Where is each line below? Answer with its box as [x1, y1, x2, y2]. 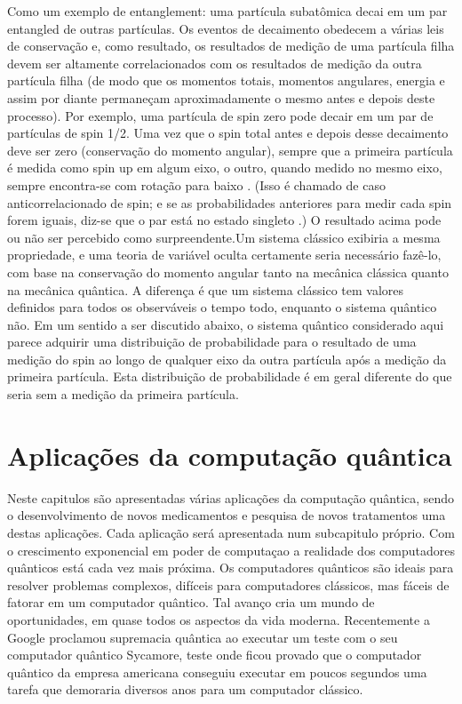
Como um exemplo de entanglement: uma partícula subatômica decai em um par [7, 2, 448, 20]
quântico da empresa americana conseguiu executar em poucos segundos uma [7, 662, 427, 681]
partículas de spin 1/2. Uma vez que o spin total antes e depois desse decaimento [7, 124, 449, 142]
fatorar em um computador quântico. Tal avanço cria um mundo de [7, 593, 375, 612]
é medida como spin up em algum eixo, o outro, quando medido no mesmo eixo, [7, 158, 442, 177]
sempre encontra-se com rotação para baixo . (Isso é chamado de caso [7, 175, 386, 194]
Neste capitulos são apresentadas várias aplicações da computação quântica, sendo [7, 488, 455, 507]
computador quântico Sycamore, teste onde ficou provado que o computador [7, 645, 422, 664]
